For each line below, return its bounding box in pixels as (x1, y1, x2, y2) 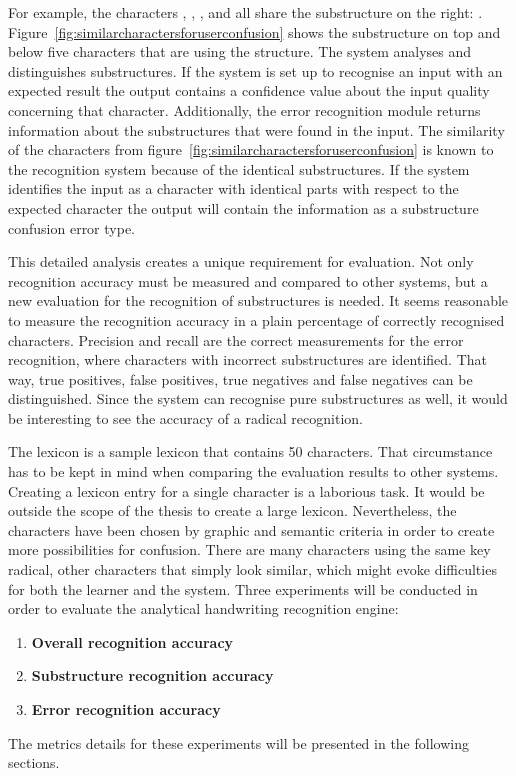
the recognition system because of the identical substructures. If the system (8, 158, 470, 179)
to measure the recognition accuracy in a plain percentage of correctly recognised (8, 309, 505, 330)
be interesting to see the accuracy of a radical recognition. (8, 407, 363, 428)
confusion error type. (8, 217, 135, 238)
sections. (8, 752, 60, 773)
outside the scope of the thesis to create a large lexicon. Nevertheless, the (8, 500, 457, 521)
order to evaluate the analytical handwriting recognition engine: (8, 598, 399, 619)
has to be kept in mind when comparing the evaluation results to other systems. (8, 461, 499, 482)
